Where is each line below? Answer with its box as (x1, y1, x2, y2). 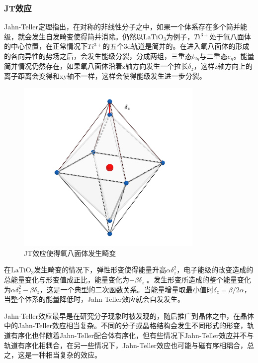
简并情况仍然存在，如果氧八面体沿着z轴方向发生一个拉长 (4, 61, 188, 71)
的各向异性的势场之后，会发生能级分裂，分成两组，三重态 (4, 51, 192, 61)
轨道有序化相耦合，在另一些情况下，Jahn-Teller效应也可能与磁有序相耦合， (4, 340, 248, 350)
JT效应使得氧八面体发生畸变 (24, 247, 116, 258)
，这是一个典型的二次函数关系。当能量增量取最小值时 (39, 284, 214, 294)
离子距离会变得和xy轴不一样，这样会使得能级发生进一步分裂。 (4, 71, 206, 81)
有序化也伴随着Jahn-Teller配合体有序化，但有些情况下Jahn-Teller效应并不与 (10, 330, 254, 341)
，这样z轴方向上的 (193, 61, 253, 71)
